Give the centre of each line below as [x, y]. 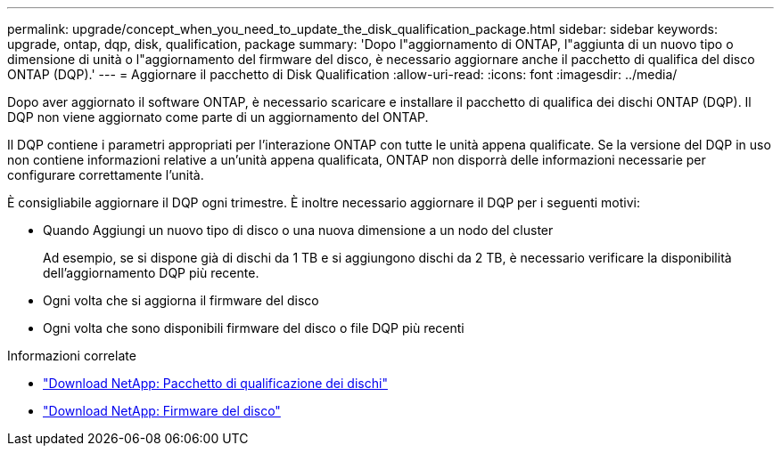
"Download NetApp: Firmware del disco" [162, 411]
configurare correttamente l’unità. [106, 175]
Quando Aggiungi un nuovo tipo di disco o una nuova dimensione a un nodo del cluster [298, 230]
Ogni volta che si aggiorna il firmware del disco [181, 300]
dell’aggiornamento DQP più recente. [151, 273]
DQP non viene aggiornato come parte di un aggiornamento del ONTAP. [218, 117]
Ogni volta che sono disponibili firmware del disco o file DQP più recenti [254, 328]
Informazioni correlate [72, 356]
